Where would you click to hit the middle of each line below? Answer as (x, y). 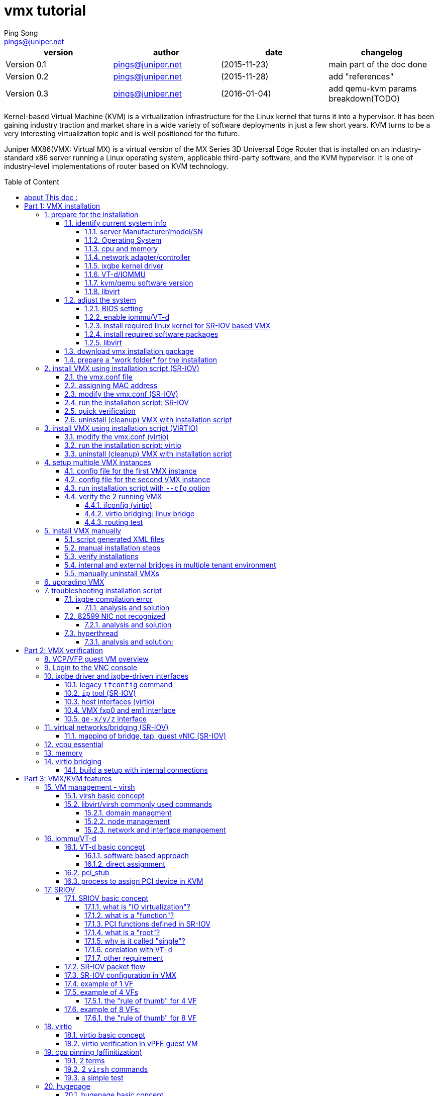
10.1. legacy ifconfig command (119, 684)
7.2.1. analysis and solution (128, 624)
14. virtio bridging (73, 761)
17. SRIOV (60, 889)
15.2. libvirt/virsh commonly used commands (138, 804)
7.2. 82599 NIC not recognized (115, 616)
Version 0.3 (27, 93)
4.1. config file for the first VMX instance (131, 471)
